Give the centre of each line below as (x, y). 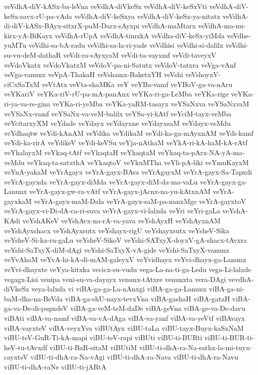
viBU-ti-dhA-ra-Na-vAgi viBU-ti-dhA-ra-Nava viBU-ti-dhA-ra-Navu (134, 357)
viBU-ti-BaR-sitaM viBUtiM (93, 347)
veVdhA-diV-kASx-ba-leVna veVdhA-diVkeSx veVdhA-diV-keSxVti (106, 6)
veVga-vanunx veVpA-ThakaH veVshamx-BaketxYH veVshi (94, 74)
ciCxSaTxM (22, 84)
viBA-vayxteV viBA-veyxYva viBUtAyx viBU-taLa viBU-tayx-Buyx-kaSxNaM (124, 328)
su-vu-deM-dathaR (33, 54)
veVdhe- (239, 35)
